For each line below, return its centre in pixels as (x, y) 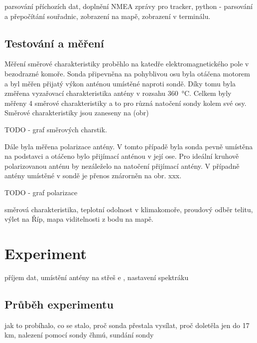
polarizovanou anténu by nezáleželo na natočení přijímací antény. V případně (122, 166)
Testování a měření (54, 43)
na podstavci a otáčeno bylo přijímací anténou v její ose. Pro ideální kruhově (122, 156)
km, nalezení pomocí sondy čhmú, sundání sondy (79, 335)
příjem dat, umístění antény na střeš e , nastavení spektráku (97, 277)
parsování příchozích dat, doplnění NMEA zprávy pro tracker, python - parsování (129, 6)
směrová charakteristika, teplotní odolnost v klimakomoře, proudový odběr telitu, (129, 209)
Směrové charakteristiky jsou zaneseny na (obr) (77, 113)
